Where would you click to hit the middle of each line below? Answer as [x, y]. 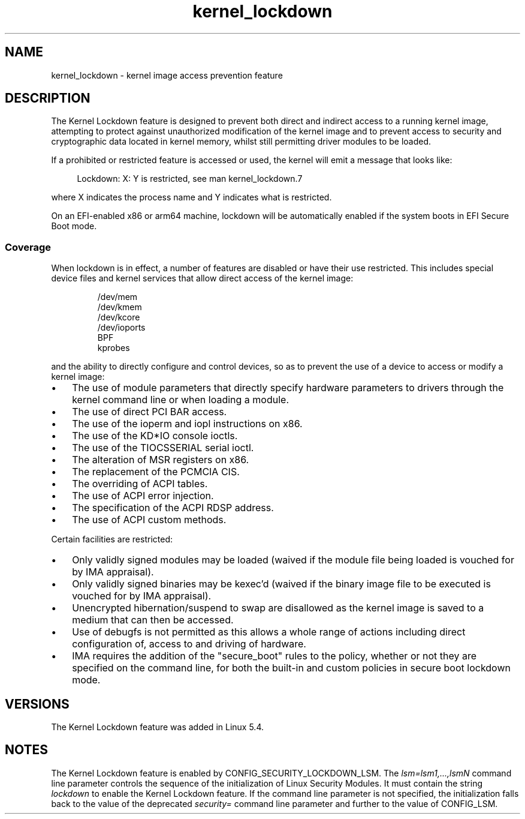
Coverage [28, 247]
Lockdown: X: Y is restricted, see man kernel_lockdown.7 [190, 179]
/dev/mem [117, 297]
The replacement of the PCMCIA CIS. [156, 472]
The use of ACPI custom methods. [149, 520]
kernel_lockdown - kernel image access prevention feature [167, 75]
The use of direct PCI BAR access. [150, 412]
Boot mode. [74, 226]
